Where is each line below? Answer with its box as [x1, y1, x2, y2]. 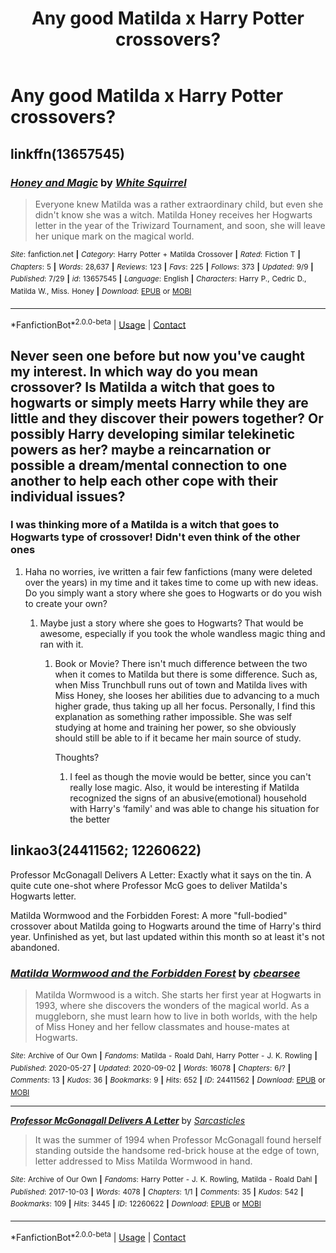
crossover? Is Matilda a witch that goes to [10, 378, 276, 396]
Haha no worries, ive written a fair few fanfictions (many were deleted [24, 565, 313, 577]
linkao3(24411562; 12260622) [10, 842, 202, 859]
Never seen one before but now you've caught [10, 347, 306, 364]
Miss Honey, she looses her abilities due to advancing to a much [54, 689, 320, 701]
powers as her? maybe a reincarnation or [10, 441, 272, 458]
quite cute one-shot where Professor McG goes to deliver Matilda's [10, 879, 288, 891]
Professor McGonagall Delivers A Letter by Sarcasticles [10, 1114, 246, 1126]
